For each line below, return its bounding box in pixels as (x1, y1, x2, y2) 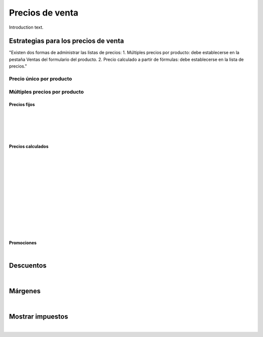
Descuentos (9, 261, 47, 269)
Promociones (9, 240, 37, 246)
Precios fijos (9, 102, 35, 107)
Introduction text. (9, 24, 44, 30)
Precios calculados (9, 143, 49, 149)
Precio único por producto (9, 75, 73, 82)
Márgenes (9, 287, 41, 295)
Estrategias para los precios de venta (9, 37, 124, 45)
